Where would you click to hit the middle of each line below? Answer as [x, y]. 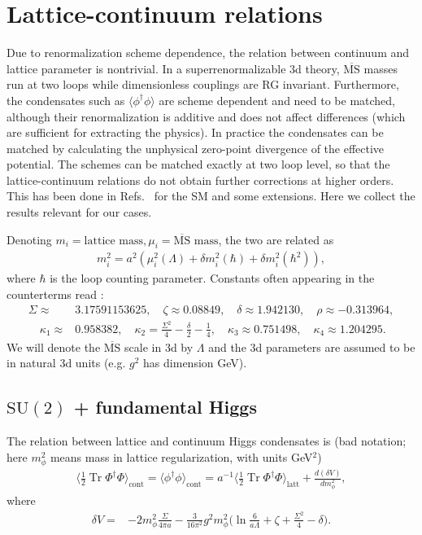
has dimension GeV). [195, 363]
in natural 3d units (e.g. [66, 363]
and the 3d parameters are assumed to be [312, 346]
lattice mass [114, 241]
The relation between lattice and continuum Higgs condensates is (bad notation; [207, 441]
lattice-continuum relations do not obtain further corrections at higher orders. [200, 180]
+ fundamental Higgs [165, 407]
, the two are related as [276, 239]
